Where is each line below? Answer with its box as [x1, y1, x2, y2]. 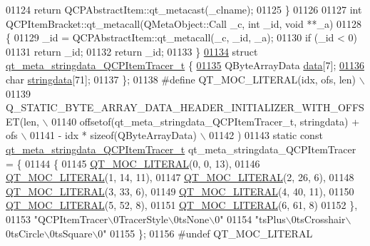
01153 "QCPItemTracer [6, 211, 108, 226]
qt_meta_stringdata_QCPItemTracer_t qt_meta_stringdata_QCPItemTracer [6, 141, 356, 156]
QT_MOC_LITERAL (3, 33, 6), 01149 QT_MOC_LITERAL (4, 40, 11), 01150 [6, 183, 354, 198]
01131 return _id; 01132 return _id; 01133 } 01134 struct [6, 43, 258, 58]
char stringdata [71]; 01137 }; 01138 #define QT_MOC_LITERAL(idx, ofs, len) [6, 71, 356, 86]
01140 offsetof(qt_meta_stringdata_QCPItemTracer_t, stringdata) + [51, 113, 360, 128]
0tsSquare [49, 225, 93, 240]
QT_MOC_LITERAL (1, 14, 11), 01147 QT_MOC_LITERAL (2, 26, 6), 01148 [6, 170, 354, 185]
